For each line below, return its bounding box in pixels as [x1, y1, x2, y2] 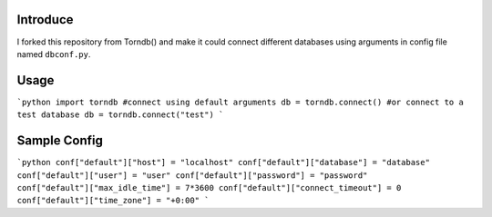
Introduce [16, 12, 74, 27]
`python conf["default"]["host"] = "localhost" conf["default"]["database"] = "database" [16, 157, 430, 168]
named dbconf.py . [16, 48, 91, 59]
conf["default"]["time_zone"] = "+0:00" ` [16, 195, 210, 206]
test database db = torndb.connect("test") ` [16, 110, 224, 120]
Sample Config [16, 133, 104, 149]
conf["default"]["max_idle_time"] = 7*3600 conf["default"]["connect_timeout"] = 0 [16, 182, 402, 192]
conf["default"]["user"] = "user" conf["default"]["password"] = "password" [16, 170, 368, 181]
